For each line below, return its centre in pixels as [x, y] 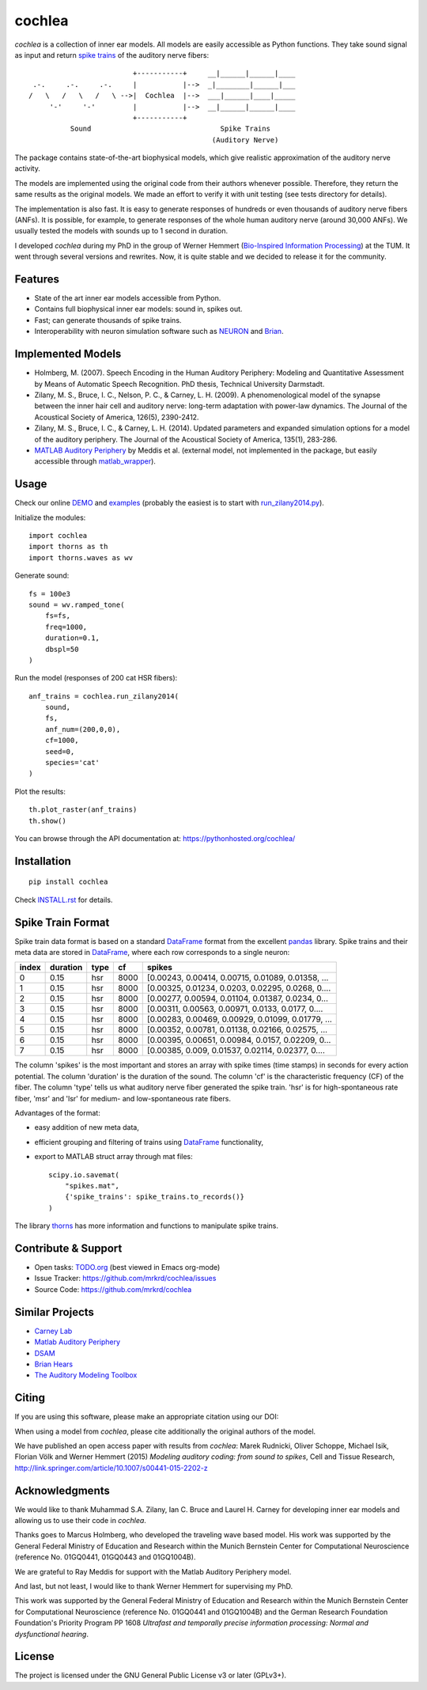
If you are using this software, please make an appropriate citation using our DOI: [147, 1417]
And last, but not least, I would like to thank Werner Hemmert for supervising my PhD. [154, 1586]
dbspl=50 [62, 649]
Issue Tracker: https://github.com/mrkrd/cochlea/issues [125, 1279]
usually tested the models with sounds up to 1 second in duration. [121, 231]
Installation [43, 861]
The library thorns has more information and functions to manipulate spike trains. [146, 1226]
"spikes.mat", [92, 1186]
